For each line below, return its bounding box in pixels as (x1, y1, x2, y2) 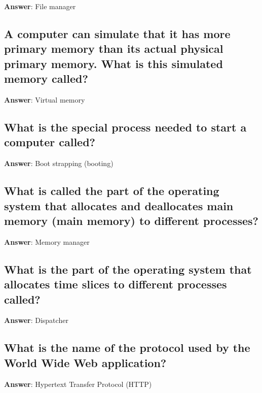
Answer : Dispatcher (4, 315, 68, 325)
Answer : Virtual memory (4, 94, 85, 105)
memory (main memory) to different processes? (4, 212, 259, 228)
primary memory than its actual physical (4, 41, 223, 56)
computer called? (4, 134, 95, 150)
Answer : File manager (4, 1, 76, 11)
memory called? (4, 71, 88, 86)
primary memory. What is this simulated (4, 55, 223, 71)
